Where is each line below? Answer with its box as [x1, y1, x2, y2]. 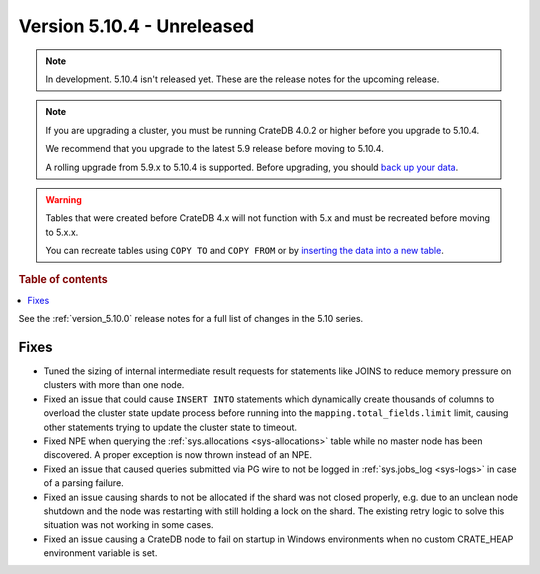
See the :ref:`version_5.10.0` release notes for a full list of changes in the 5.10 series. [18, 313, 364, 325]
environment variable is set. [43, 547, 158, 559]
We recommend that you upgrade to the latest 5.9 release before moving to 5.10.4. [45, 143, 384, 155]
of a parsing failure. [43, 477, 124, 489]
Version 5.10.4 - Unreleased [18, 15, 255, 37]
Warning [45, 193, 82, 205]
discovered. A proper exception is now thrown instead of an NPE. [43, 449, 312, 461]
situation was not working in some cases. [43, 519, 214, 531]
